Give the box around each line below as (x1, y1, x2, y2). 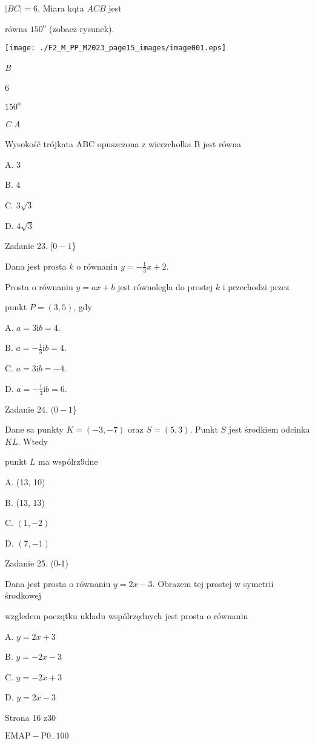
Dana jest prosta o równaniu (5, 577, 111, 590)
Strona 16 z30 (5, 711, 56, 724)
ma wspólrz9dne (38, 455, 98, 468)
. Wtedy (18, 434, 48, 447)
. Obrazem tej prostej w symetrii (152, 577, 274, 590)
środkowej (5, 589, 42, 602)
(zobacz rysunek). (49, 22, 114, 35)
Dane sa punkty (5, 423, 64, 436)
